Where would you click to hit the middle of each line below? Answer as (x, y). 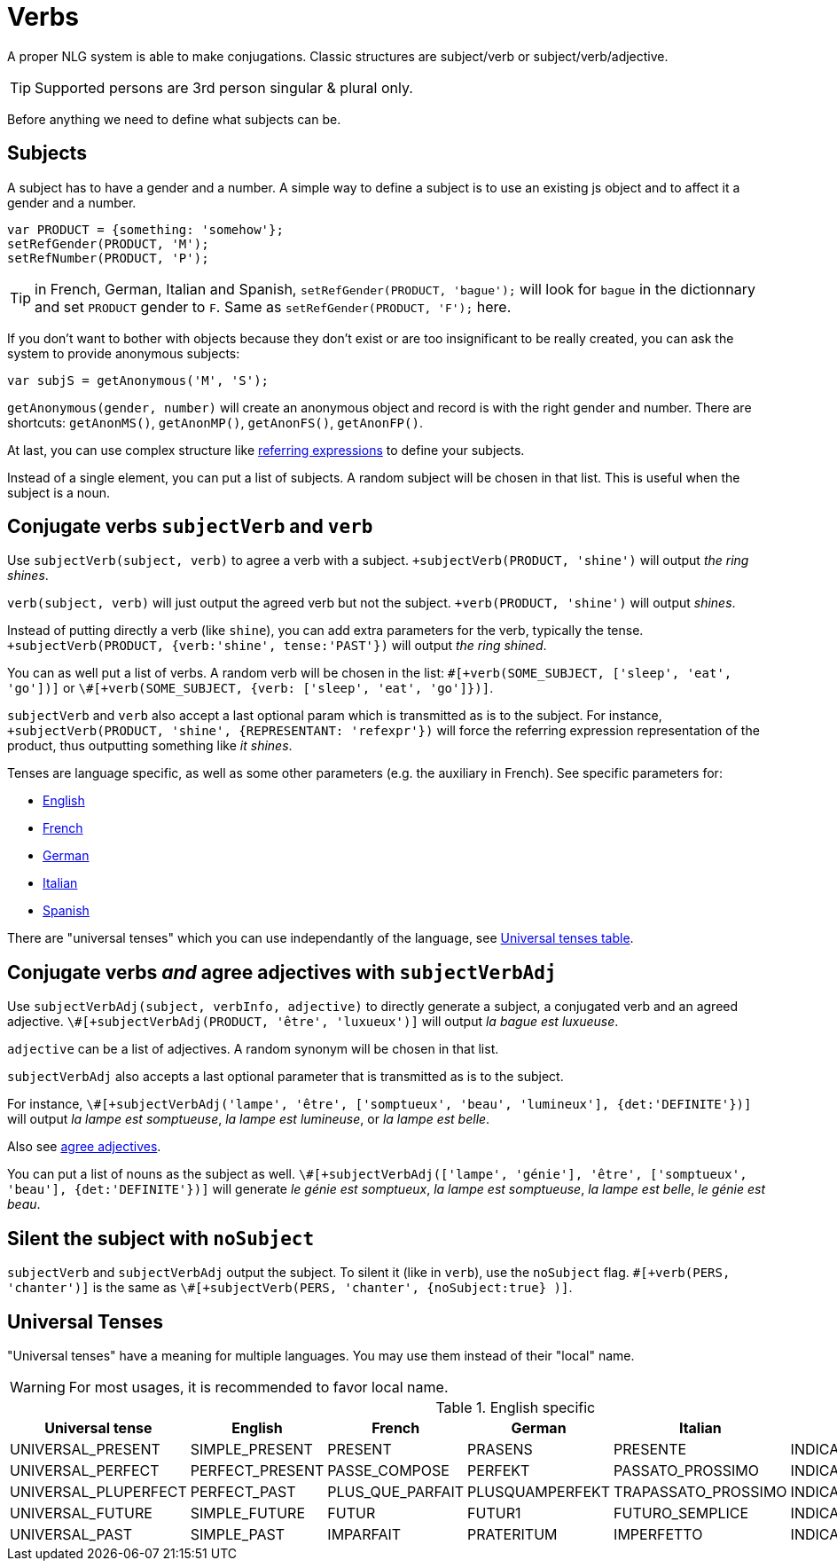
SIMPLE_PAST (238, 1534)
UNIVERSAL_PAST (71, 1534)
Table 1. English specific (516, 1407)
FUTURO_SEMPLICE (681, 1513)
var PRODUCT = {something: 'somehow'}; (145, 229)
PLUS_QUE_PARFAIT (396, 1491)
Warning (38, 1387)
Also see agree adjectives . (84, 1147)
